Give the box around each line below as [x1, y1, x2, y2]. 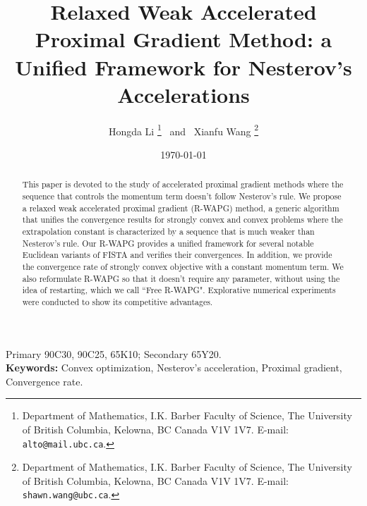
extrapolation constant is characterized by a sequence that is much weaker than [22, 225, 315, 237]
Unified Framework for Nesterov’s [15, 52, 352, 81]
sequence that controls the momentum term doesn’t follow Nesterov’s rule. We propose [22, 190, 342, 202]
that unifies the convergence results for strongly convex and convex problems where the [22, 214, 343, 226]
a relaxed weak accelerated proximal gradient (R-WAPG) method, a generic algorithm [22, 202, 339, 214]
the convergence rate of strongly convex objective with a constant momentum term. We [22, 260, 344, 272]
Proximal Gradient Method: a [35, 25, 332, 54]
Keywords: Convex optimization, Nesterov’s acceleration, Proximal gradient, [6, 360, 342, 375]
